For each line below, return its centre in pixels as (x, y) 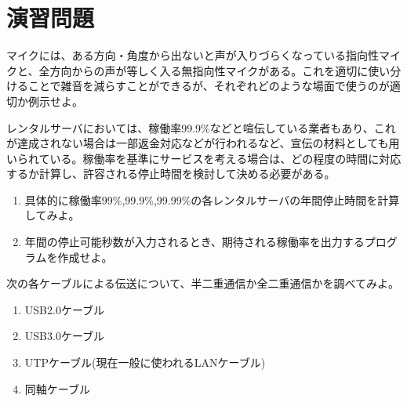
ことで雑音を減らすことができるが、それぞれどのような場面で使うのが (209, 86)
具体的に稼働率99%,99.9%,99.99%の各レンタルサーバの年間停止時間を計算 (212, 199)
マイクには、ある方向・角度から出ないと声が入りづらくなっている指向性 (193, 55)
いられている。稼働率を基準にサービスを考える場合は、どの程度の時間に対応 (204, 158)
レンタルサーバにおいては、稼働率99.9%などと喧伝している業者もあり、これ (201, 127)
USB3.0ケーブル (65, 336)
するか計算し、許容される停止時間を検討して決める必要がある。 (171, 174)
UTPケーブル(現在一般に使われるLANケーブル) (145, 362)
